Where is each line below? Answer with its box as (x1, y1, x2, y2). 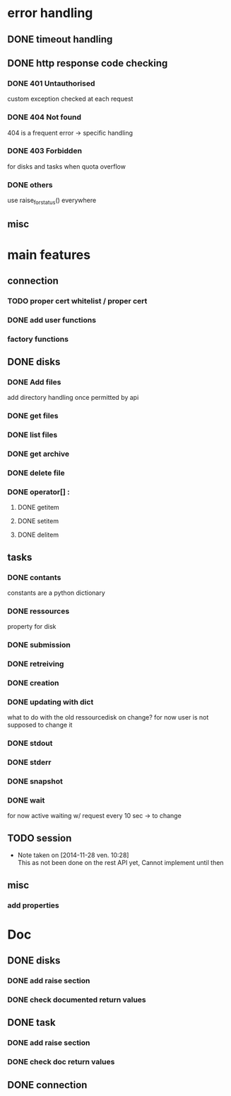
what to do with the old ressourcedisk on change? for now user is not (7, 713, 209, 722)
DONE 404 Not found (7, 112, 81, 122)
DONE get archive (7, 449, 69, 459)
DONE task (7, 1017, 57, 1029)
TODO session (7, 832, 72, 844)
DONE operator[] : (7, 487, 70, 497)
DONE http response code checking (7, 57, 168, 69)
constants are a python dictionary (7, 588, 106, 597)
